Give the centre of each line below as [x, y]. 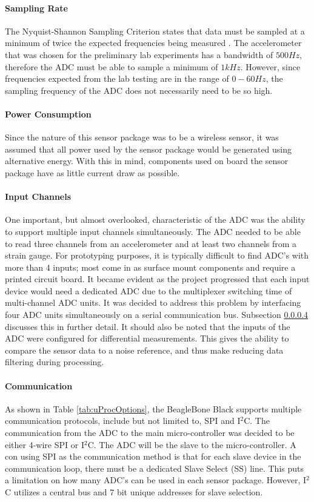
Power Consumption [48, 114]
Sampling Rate [36, 8]
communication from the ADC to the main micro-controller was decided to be [150, 433]
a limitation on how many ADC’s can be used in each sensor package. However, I [156, 480]
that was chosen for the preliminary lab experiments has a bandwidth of [139, 54]
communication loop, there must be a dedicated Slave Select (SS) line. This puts [154, 468]
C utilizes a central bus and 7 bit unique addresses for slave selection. [134, 492]
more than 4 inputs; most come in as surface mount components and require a [150, 267]
